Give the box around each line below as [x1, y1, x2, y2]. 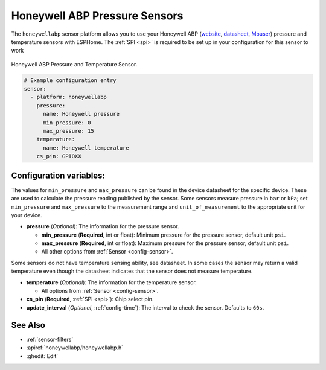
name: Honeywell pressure [43, 110, 120, 118]
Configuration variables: [11, 170, 106, 180]
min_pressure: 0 [43, 119, 91, 126]
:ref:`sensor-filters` [26, 336, 74, 343]
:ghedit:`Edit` [26, 352, 59, 360]
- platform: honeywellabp [30, 94, 107, 101]
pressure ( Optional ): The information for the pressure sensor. [26, 223, 179, 230]
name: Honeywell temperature [43, 144, 129, 151]
